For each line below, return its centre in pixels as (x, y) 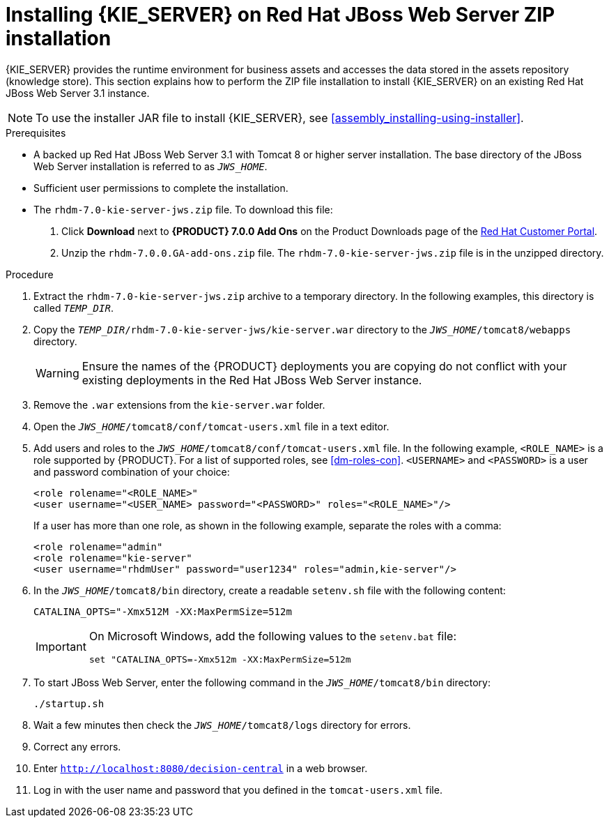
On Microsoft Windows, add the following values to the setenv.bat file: (272, 636)
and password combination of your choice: (132, 471)
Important (61, 647)
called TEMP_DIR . (74, 308)
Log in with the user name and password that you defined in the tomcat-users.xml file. (238, 790)
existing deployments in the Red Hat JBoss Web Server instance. (252, 380)
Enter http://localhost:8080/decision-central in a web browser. (201, 768)
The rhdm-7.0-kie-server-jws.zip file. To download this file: (183, 209)
